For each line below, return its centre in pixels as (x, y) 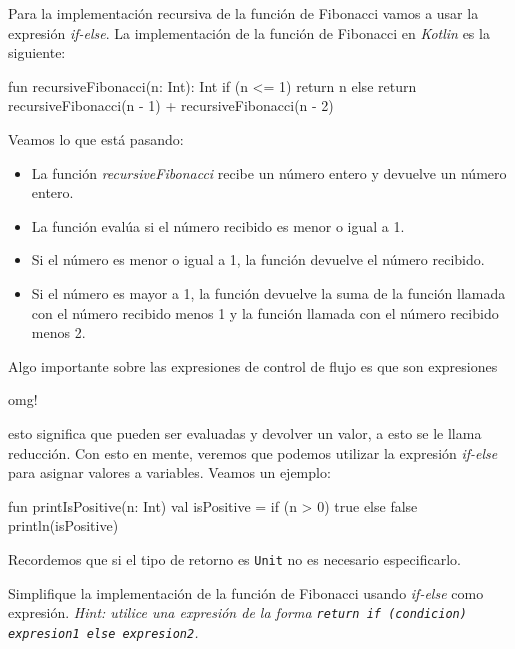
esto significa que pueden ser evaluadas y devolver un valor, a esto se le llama (245, 432)
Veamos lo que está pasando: (96, 138)
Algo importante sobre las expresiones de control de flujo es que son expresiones (253, 365)
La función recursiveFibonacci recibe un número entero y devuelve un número (269, 172)
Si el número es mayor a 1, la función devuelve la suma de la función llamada (268, 292)
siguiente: (37, 52)
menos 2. (58, 332)
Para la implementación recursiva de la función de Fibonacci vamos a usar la (243, 13)
